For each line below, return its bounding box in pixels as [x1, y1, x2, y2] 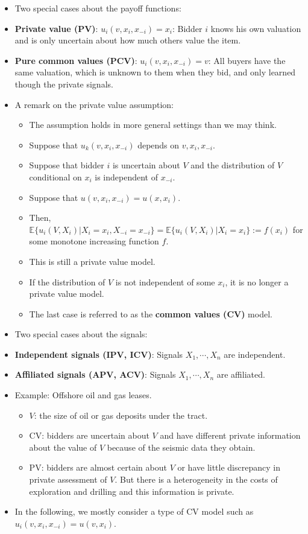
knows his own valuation [210, 22, 301, 34]
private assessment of [29, 473, 107, 486]
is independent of [95, 170, 158, 183]
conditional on [29, 170, 82, 183]
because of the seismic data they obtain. [107, 440, 256, 453]
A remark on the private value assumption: [14, 98, 174, 110]
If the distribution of [29, 275, 105, 288]
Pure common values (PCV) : [14, 54, 137, 66]
